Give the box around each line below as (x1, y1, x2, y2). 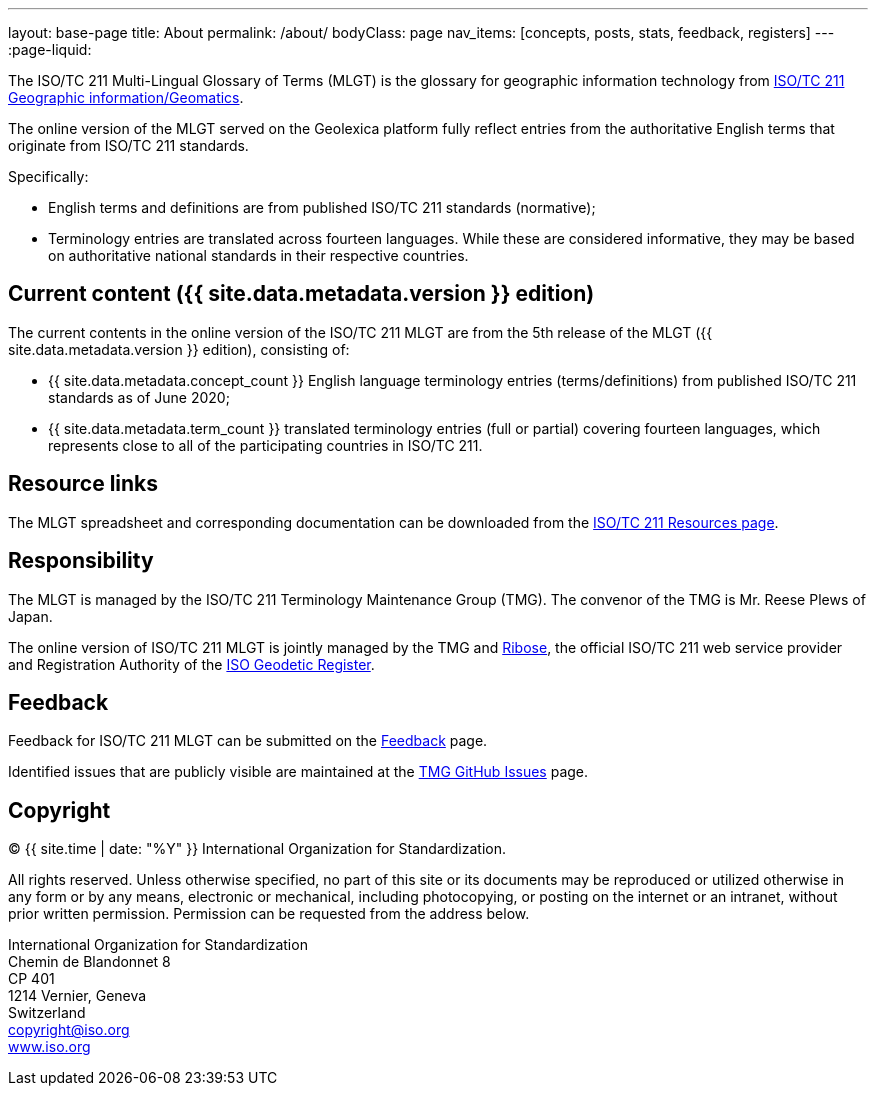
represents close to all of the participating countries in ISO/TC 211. (48, 436, 483, 454)
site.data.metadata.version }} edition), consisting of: (8, 340, 350, 358)
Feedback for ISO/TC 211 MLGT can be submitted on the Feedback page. (8, 732, 488, 750)
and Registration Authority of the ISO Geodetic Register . (8, 655, 375, 673)
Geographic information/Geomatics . (8, 89, 244, 106)
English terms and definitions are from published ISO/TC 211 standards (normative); (48, 199, 596, 216)
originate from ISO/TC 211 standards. (8, 137, 249, 154)
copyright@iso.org (8, 1021, 130, 1039)
